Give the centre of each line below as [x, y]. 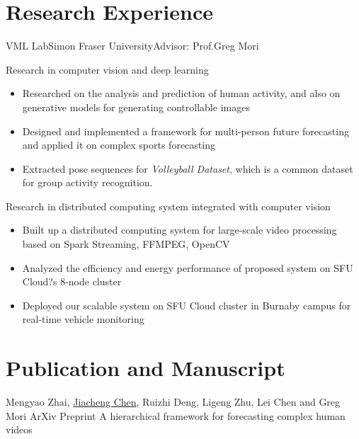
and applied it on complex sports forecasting [119, 145]
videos [19, 429]
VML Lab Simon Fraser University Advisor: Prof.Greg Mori [132, 46]
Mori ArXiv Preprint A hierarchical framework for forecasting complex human [176, 415]
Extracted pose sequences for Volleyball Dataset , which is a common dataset [188, 168]
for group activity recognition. [87, 182]
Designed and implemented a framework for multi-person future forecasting [186, 131]
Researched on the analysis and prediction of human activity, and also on [181, 93]
